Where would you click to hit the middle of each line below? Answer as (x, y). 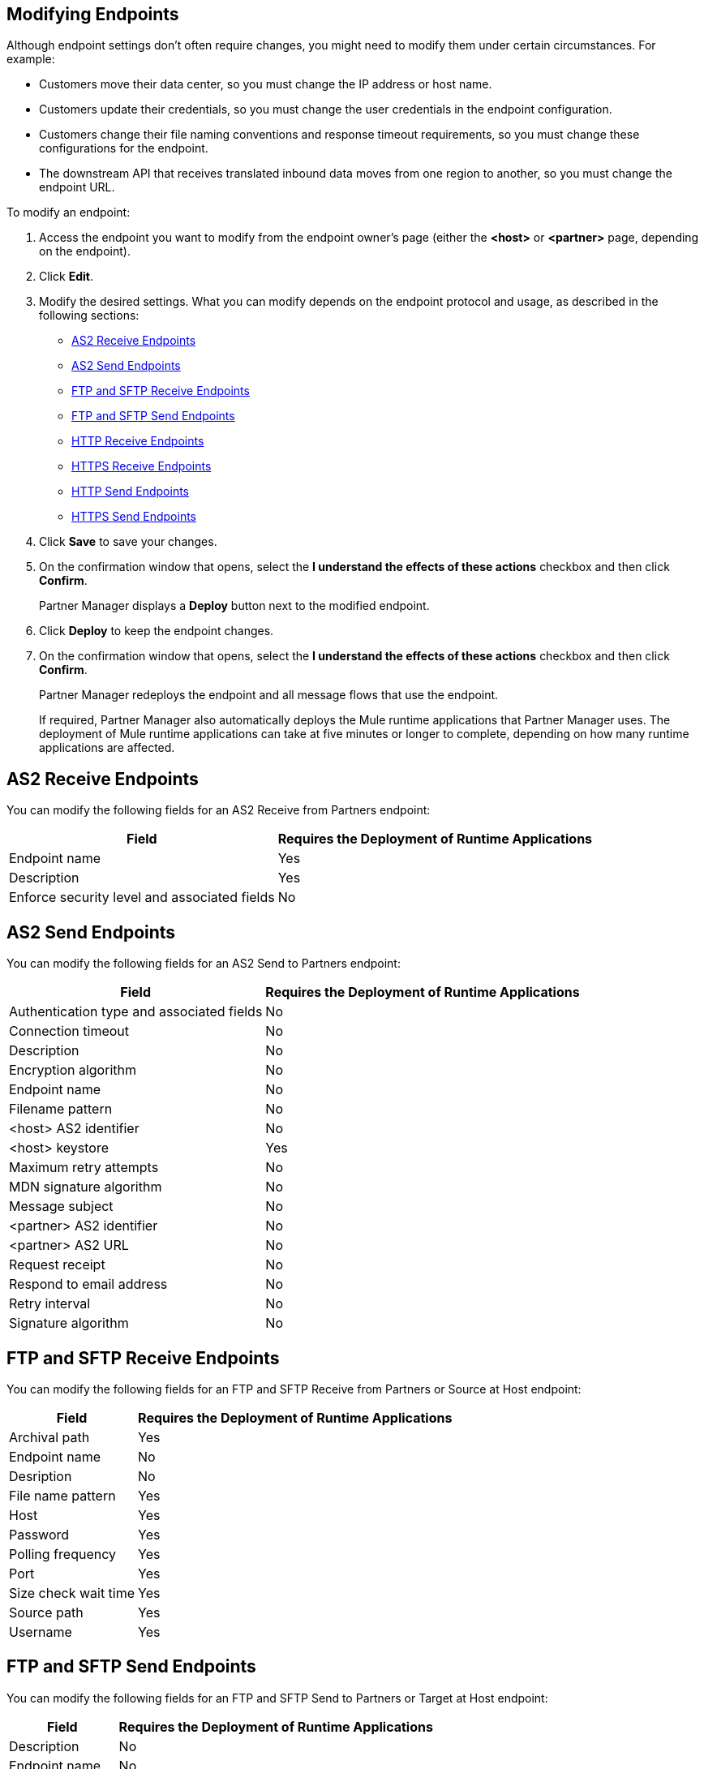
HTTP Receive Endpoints (138, 441)
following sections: (89, 316)
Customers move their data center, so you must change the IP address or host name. (266, 84)
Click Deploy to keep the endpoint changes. (157, 631)
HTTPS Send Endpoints (134, 517)
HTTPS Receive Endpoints (142, 466)
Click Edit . (66, 277)
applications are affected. (107, 748)
